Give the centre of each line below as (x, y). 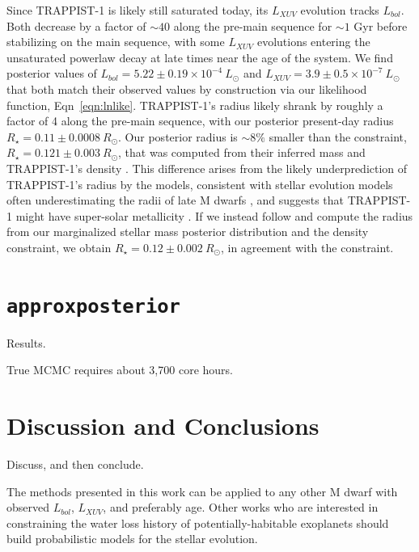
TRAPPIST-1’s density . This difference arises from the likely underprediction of (207, 168)
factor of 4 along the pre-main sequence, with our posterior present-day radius (200, 121)
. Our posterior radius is (178, 136)
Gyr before (381, 25)
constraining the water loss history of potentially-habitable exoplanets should (198, 523)
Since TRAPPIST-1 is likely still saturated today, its (138, 10)
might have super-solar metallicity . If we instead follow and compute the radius (214, 215)
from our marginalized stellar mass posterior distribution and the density (188, 232)
